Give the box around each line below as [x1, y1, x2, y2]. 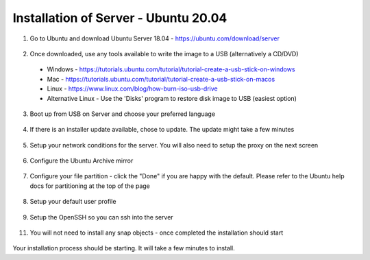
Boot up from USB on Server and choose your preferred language [29, 110, 216, 118]
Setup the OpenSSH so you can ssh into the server [29, 213, 174, 221]
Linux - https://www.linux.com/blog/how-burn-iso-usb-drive [47, 84, 219, 93]
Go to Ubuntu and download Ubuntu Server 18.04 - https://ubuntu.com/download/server [29, 34, 280, 43]
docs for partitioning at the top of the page [29, 182, 150, 190]
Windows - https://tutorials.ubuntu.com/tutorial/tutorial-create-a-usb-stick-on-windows [47, 65, 295, 73]
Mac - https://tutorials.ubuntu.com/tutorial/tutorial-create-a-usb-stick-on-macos [47, 75, 275, 83]
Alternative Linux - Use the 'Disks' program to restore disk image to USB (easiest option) [47, 94, 297, 102]
